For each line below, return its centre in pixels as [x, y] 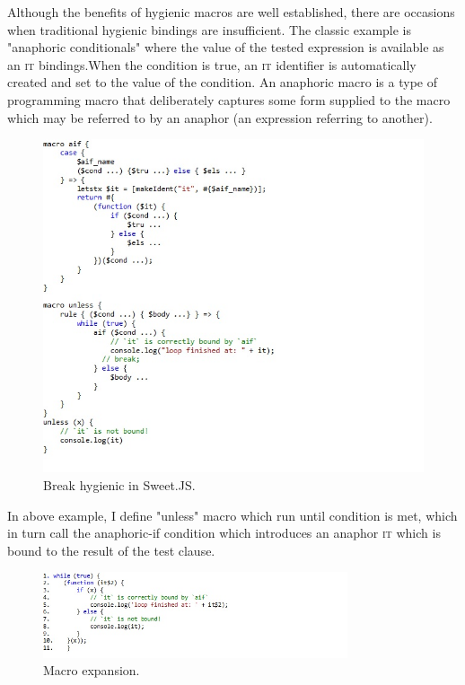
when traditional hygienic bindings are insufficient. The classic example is [210, 29]
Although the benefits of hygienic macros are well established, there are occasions [231, 12]
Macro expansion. [92, 670]
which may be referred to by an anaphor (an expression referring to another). [220, 117]
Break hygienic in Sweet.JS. [119, 485]
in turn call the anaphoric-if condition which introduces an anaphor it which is [224, 533]
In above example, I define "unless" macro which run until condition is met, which [232, 515]
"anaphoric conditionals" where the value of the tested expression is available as [226, 47]
